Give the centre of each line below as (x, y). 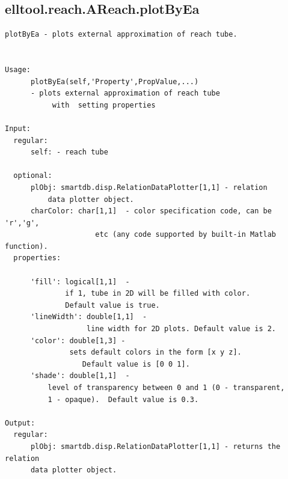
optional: (33, 176)
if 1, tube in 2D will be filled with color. (158, 294)
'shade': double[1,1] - (80, 376)
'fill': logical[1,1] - (80, 282)
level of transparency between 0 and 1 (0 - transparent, (166, 388)
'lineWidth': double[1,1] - (89, 317)
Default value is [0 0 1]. (136, 364)
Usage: (18, 69)
